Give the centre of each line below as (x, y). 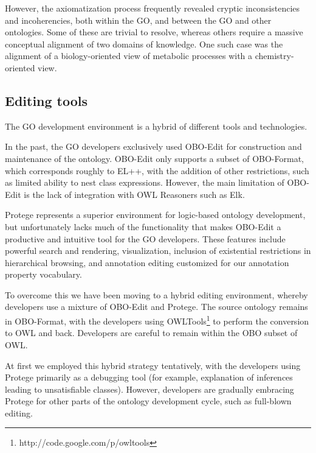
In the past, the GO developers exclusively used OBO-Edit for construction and (153, 146)
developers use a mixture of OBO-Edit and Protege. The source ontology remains (156, 307)
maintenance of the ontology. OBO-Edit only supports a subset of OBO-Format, (154, 158)
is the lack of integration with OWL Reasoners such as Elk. (134, 194)
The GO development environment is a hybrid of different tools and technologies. (156, 126)
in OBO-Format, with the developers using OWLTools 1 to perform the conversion (157, 320)
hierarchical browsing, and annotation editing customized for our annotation (147, 262)
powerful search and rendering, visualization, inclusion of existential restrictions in (158, 251)
